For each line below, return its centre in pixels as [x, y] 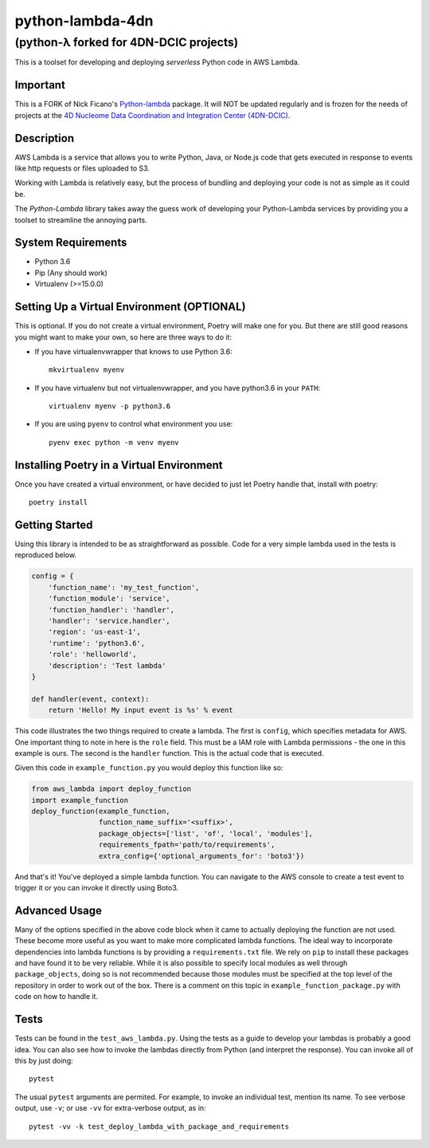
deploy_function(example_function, [101, 812]
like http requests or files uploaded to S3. [82, 168]
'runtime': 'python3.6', [97, 643]
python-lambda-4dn [84, 21]
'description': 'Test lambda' [107, 665]
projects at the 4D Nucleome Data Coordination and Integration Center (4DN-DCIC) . [152, 115]
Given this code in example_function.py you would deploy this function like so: [149, 768]
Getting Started [54, 525]
